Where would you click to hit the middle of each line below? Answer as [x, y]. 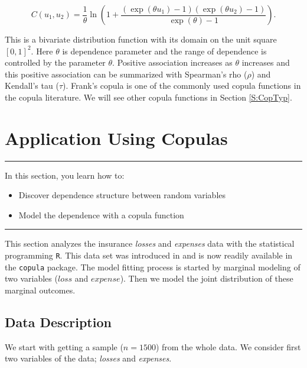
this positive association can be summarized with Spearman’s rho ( [126, 74]
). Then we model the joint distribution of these [207, 278]
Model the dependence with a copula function [101, 214]
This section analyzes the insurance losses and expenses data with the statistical [150, 243]
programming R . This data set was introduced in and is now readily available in [149, 255]
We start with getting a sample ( [64, 346]
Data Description [58, 322]
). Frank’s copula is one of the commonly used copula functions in [182, 85]
